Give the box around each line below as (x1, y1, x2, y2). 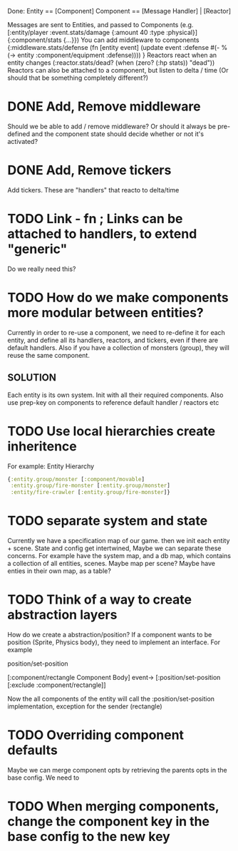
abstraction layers (7, 607, 118, 623)
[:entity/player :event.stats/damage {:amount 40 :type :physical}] (7, 29, 198, 36)
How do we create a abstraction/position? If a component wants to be (7, 631, 212, 639)
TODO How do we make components (7, 289, 229, 306)
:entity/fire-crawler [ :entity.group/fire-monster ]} (10, 489, 171, 496)
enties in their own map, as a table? (7, 567, 112, 575)
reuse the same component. (7, 351, 90, 359)
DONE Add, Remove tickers (7, 163, 172, 178)
